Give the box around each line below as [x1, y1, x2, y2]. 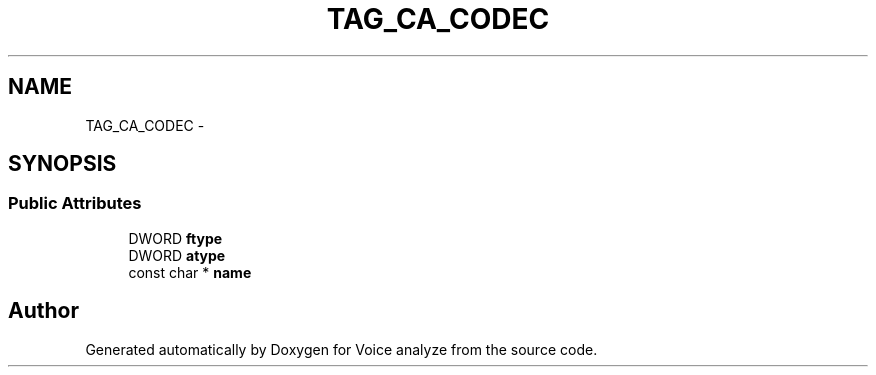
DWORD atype [128, 246, 226, 264]
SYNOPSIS [8, 151, 117, 177]
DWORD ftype [128, 229, 223, 247]
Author [8, 298, 79, 324]
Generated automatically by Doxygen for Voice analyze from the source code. [85, 340, 598, 358]
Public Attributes [8, 193, 142, 214]
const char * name [128, 263, 252, 281]
